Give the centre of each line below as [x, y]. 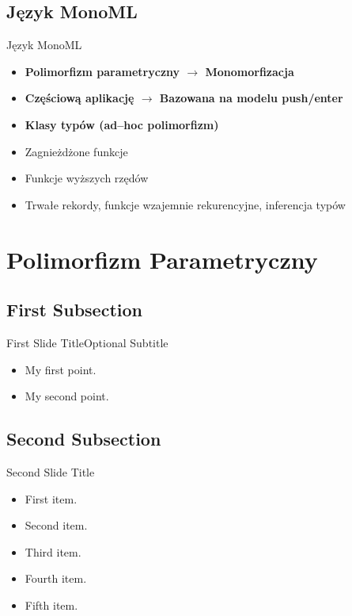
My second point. [67, 396]
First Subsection [74, 310]
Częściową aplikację [79, 98]
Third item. [53, 551]
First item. [51, 498]
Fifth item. [51, 605]
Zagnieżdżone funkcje [76, 151]
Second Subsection [84, 439]
